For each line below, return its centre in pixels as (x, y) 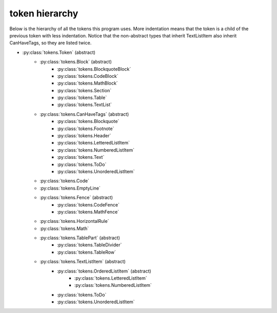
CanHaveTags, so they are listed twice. (51, 43)
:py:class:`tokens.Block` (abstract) (76, 62)
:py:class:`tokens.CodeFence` (88, 204)
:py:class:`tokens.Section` (84, 90)
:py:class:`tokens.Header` (84, 136)
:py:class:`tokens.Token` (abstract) (59, 52)
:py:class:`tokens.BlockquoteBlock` (94, 69)
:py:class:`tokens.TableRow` (87, 252)
